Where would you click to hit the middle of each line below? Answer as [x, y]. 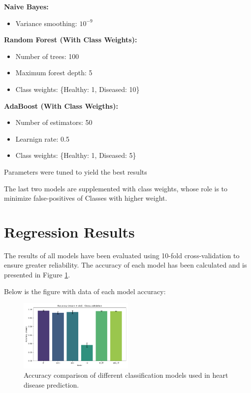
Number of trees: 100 [47, 56]
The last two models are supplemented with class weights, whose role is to [116, 188]
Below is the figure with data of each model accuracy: [85, 291]
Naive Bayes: [26, 6]
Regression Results [69, 231]
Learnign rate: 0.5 [42, 138]
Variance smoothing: [46, 23]
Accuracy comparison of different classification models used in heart [126, 375]
